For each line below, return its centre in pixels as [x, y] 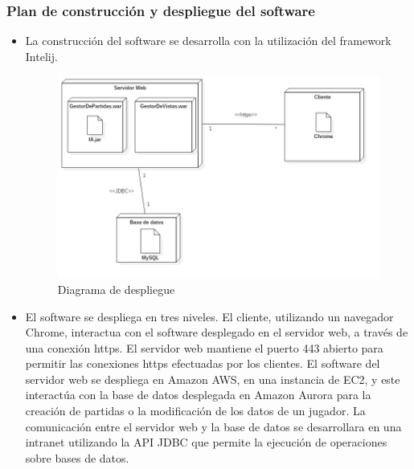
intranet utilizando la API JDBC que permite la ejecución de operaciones [206, 442]
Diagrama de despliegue [116, 289]
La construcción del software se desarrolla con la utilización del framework [208, 41]
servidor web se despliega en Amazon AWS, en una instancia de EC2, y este [213, 379]
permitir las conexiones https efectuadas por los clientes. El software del [203, 363]
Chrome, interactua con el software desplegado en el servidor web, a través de [217, 332]
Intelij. [41, 56]
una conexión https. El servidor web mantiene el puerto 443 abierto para [204, 347]
